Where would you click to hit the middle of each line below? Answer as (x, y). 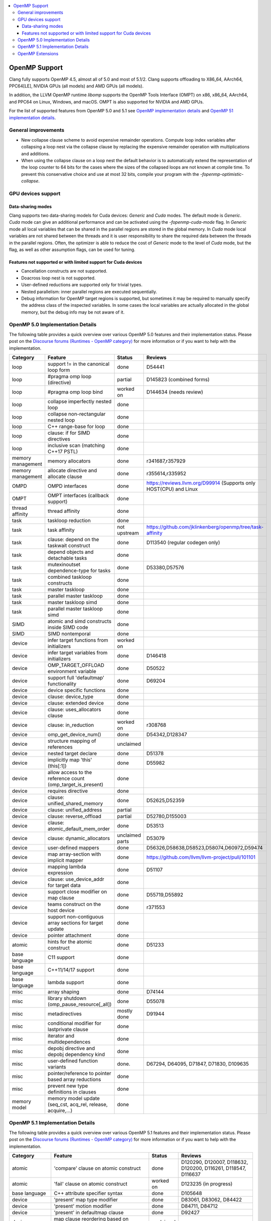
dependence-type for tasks (79, 570)
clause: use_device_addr (76, 879)
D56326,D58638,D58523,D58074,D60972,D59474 (205, 848)
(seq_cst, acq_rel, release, (78, 1105)
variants (57, 1067)
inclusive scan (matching (76, 445)
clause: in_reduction (71, 725)
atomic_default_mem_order (79, 829)
